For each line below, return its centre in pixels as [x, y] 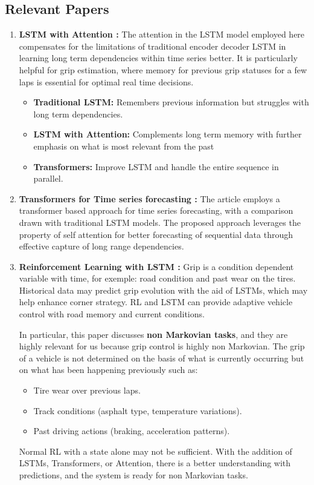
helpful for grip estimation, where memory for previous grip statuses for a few [163, 69]
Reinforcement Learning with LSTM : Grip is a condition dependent [156, 266]
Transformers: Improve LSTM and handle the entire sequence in [156, 166]
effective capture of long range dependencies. [101, 246]
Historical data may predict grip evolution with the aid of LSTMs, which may [163, 290]
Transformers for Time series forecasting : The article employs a [149, 198]
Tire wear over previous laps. [87, 390]
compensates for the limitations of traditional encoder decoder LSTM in [152, 46]
